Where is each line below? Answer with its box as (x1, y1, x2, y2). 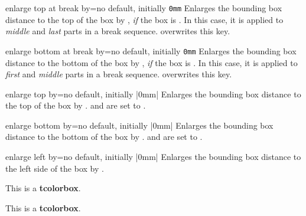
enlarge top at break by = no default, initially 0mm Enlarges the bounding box (5, 2, 282, 14)
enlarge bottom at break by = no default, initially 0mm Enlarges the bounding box (5, 44, 297, 57)
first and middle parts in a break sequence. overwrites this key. (5, 68, 232, 80)
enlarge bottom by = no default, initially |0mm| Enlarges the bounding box (5, 119, 274, 131)
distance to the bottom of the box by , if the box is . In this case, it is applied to (5, 56, 298, 68)
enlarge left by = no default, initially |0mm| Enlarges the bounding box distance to (5, 150, 301, 163)
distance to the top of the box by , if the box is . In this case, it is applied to (5, 13, 284, 25)
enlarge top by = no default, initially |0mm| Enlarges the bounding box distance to (5, 87, 301, 100)
